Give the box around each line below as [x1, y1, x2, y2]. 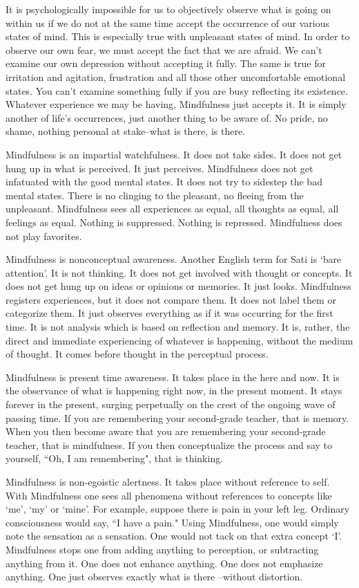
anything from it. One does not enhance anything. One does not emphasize [6, 555, 323, 570]
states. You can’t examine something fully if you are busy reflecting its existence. [6, 83, 348, 98]
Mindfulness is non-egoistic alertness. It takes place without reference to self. [6, 475, 330, 488]
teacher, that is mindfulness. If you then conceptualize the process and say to [6, 437, 333, 452]
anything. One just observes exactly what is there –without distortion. [6, 569, 303, 584]
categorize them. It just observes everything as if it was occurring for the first [6, 306, 333, 320]
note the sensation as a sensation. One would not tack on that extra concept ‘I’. [6, 529, 342, 543]
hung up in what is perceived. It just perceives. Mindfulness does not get [6, 160, 313, 175]
